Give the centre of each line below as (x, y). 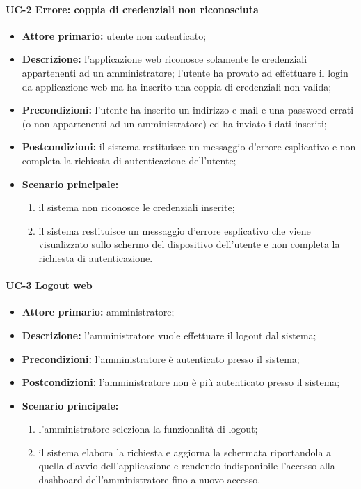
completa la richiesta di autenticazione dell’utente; (129, 160)
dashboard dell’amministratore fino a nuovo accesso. (150, 480)
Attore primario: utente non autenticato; (114, 35)
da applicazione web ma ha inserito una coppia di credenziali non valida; (177, 86)
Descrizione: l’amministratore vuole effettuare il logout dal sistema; (169, 335)
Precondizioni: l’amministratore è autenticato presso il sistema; (161, 358)
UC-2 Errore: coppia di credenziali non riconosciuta (132, 9)
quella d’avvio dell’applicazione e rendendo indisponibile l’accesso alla (187, 466)
